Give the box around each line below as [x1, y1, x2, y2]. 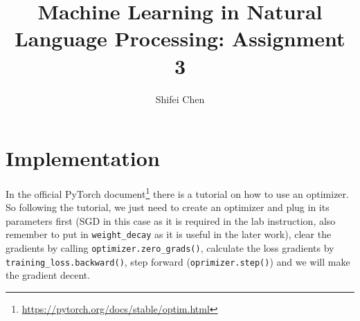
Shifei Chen [155, 91, 205, 106]
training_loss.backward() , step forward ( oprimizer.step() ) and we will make [6, 254, 350, 268]
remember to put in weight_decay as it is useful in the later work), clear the [6, 227, 332, 241]
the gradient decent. [6, 268, 91, 282]
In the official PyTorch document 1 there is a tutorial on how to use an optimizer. [6, 185, 349, 201]
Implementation [6, 144, 160, 172]
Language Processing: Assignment [15, 24, 345, 53]
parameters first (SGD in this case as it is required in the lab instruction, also [6, 213, 336, 228]
